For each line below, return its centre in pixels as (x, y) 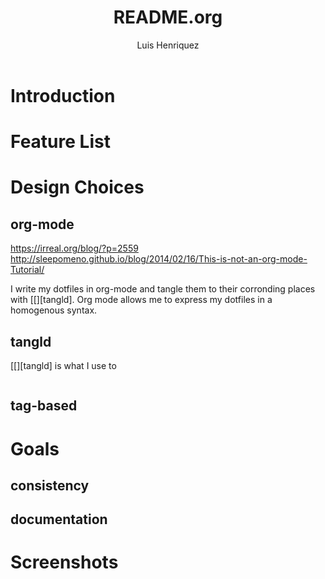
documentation (59, 519)
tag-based (44, 406)
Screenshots (64, 562)
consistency (50, 485)
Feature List (60, 142)
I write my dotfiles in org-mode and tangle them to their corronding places (163, 289)
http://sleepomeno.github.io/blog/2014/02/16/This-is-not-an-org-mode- (159, 259)
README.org (168, 17)
